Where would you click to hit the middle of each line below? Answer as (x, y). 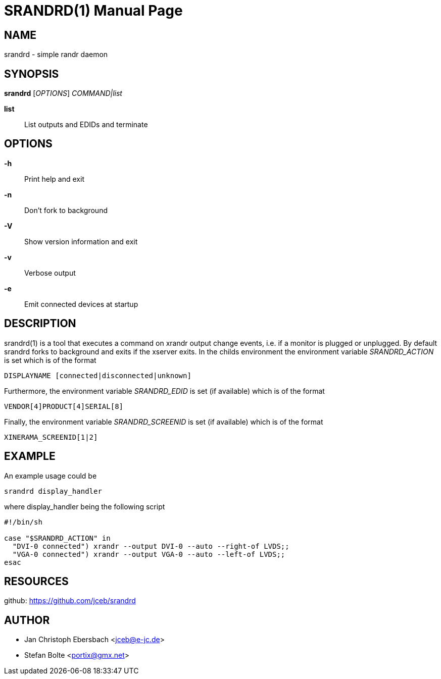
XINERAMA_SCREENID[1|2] (51, 437)
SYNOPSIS (32, 74)
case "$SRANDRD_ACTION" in (57, 538)
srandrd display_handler (53, 491)
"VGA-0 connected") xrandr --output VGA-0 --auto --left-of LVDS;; (149, 554)
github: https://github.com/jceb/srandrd (70, 601)
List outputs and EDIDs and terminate (86, 125)
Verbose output (50, 273)
